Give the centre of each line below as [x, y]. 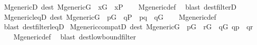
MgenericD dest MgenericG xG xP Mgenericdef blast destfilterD [120, 7]
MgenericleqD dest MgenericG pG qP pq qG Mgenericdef [110, 16]
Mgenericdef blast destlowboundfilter [75, 36]
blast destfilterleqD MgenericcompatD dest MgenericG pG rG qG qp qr [128, 27]
